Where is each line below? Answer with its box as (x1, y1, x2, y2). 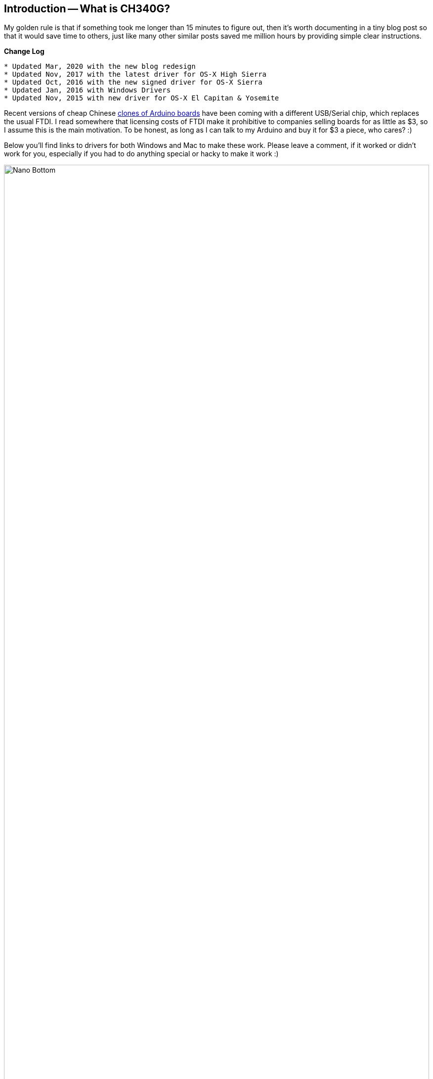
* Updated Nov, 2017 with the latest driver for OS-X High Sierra (4, 70, 267, 79)
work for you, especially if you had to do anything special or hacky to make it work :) (4, 149, 279, 158)
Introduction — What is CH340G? (4, 2, 170, 15)
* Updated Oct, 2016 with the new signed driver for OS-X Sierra (4, 78, 262, 87)
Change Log (4, 47, 44, 56)
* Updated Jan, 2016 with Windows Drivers (4, 86, 171, 94)
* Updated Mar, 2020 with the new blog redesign (4, 62, 196, 71)
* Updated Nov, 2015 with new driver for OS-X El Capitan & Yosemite (4, 94, 279, 102)
